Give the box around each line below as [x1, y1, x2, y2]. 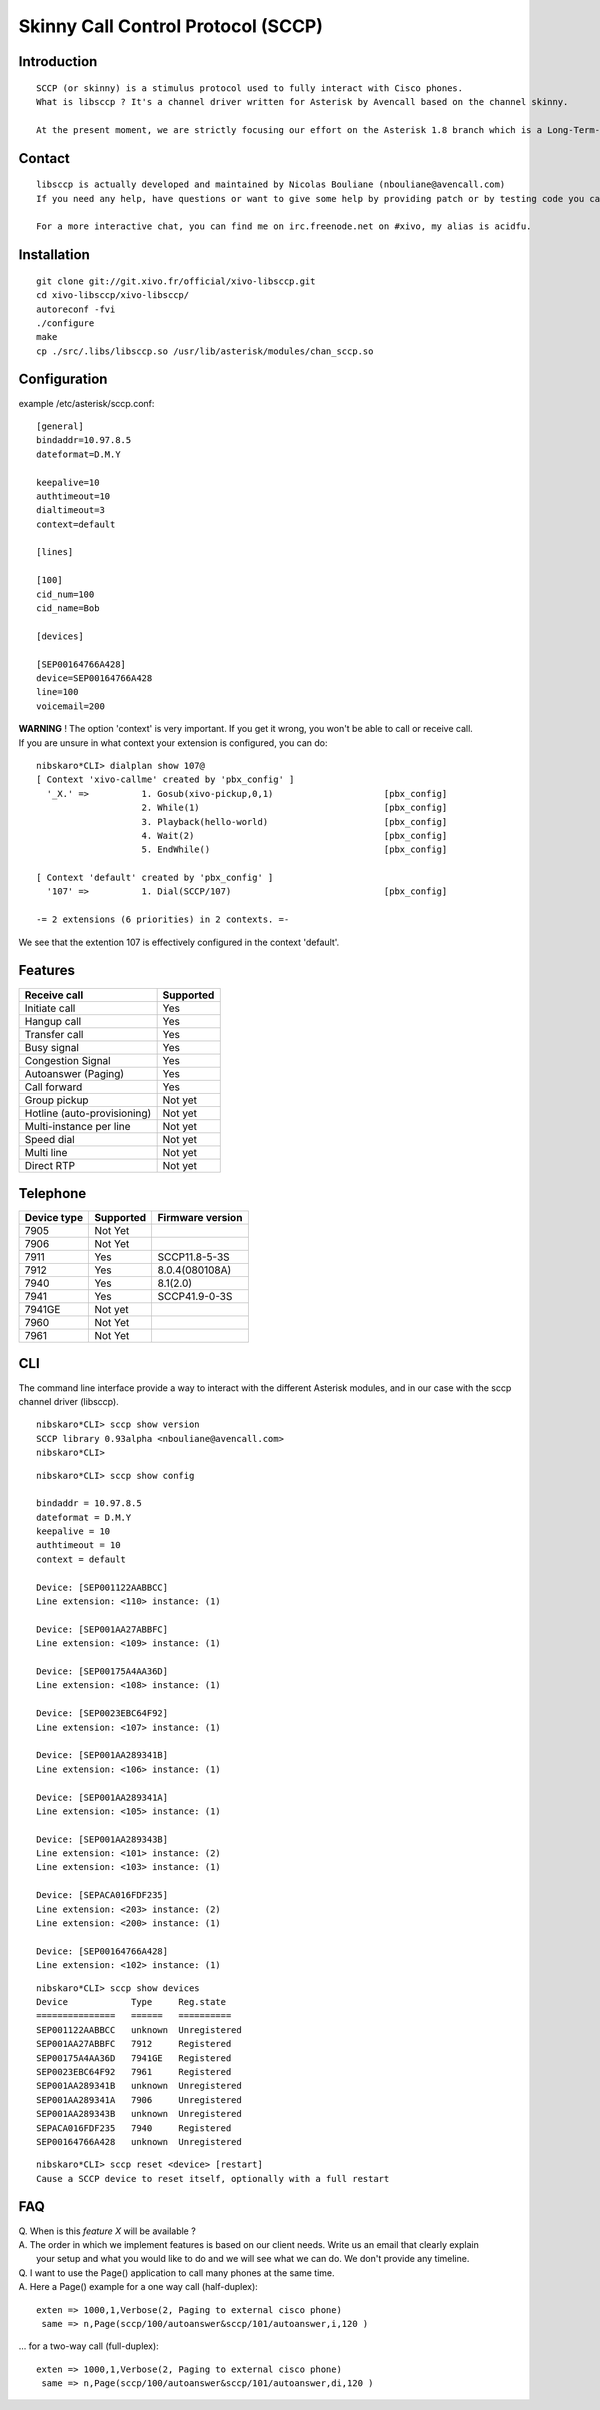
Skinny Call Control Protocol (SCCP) [18, 15, 324, 37]
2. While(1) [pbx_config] [141, 802, 448, 814]
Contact [18, 150, 70, 167]
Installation [18, 246, 90, 264]
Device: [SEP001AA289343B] [36, 1833, 169, 1845]
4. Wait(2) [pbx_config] [141, 830, 448, 841]
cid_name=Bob [36, 603, 100, 614]
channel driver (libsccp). [18, 1395, 119, 1407]
